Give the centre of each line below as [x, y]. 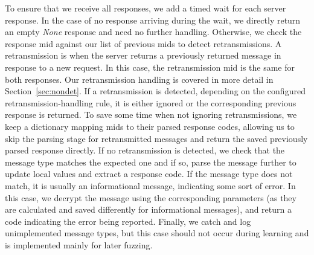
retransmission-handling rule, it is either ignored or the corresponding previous [151, 102]
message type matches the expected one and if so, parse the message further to [151, 162]
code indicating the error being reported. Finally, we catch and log [128, 221]
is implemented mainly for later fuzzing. [79, 244]
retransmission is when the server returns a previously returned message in [143, 55]
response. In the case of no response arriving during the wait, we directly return [153, 20]
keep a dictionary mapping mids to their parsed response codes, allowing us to [150, 126]
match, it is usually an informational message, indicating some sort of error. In [150, 185]
